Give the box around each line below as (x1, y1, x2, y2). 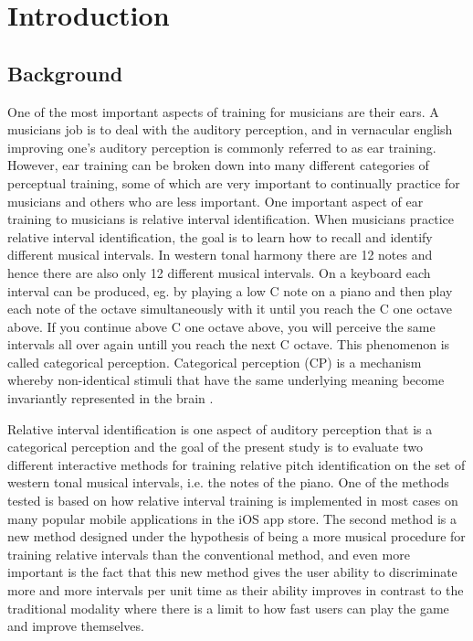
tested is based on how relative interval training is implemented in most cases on (7, 491, 458, 510)
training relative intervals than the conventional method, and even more (7, 544, 410, 563)
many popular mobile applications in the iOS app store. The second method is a (7, 508, 457, 528)
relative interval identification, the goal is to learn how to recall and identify (7, 227, 433, 246)
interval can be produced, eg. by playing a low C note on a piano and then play (7, 281, 453, 300)
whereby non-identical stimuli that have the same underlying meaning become (7, 370, 445, 390)
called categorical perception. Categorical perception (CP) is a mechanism (7, 352, 422, 371)
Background (7, 59, 123, 87)
